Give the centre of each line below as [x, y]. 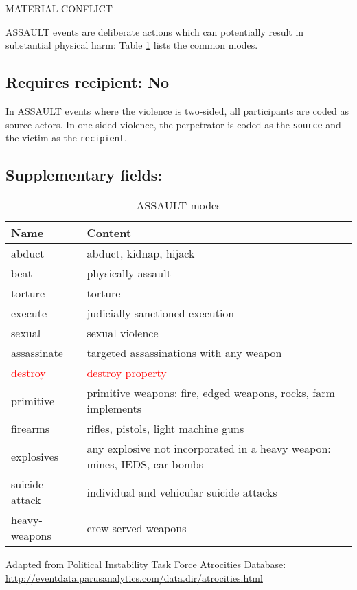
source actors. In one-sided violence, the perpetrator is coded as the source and [173, 124]
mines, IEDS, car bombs [145, 464]
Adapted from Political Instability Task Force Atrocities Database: [146, 564]
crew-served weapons [137, 527]
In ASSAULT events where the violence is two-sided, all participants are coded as [177, 110]
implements [114, 409]
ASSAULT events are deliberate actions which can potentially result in [155, 31]
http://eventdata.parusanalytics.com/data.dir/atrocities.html [134, 577]
